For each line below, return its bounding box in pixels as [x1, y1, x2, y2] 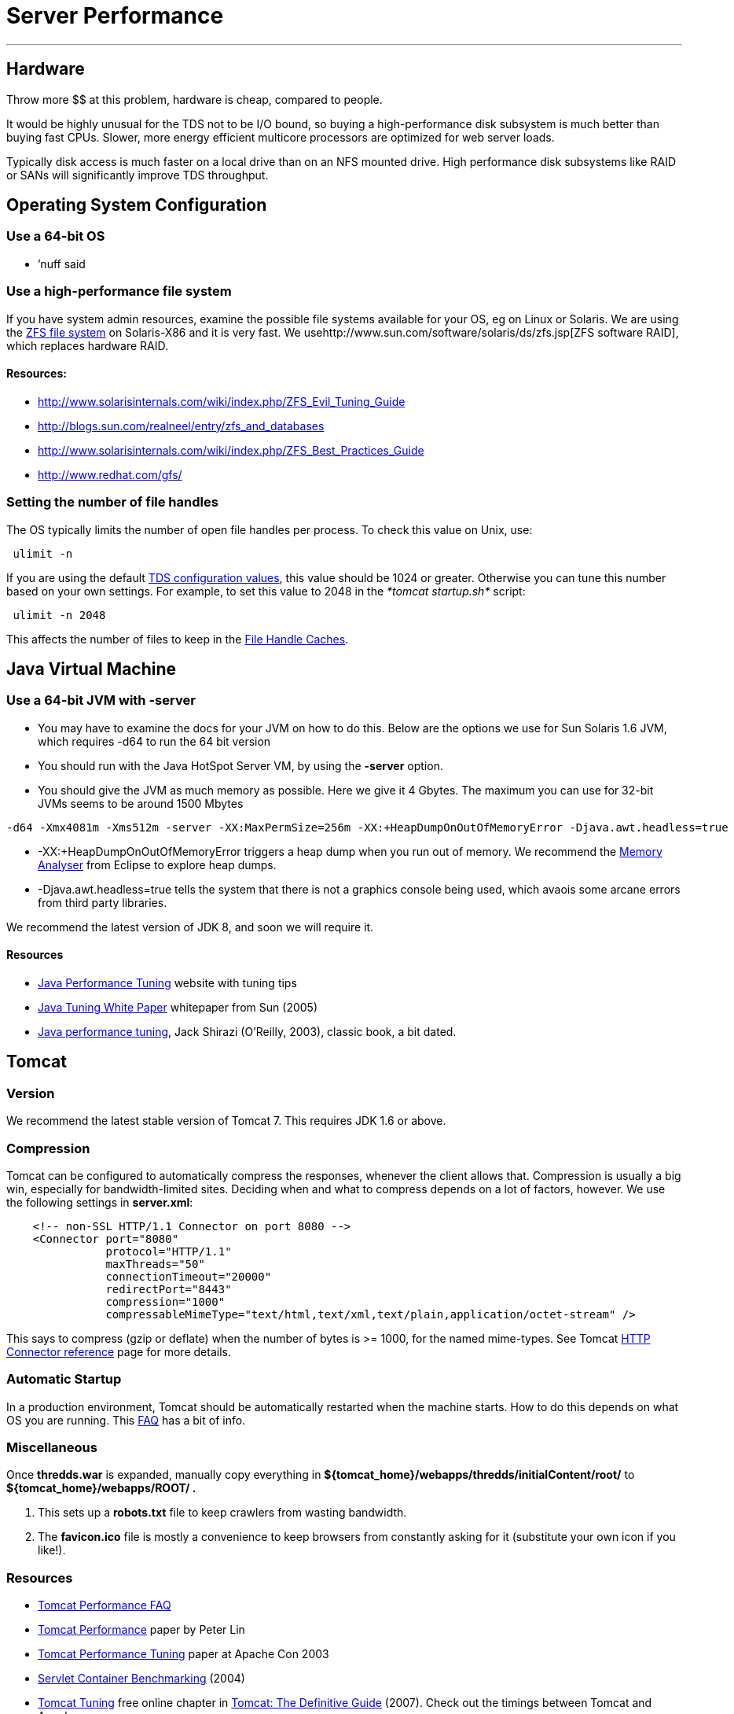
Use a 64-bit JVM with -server [6, 692, 196, 709]
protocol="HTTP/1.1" [105, 1244, 232, 1258]
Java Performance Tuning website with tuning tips [38, 975, 297, 990]
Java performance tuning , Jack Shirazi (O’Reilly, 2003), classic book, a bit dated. [38, 1024, 457, 1038]
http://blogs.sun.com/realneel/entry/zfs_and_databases [38, 418, 325, 433]
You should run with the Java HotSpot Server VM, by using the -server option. [38, 758, 443, 772]
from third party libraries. [38, 895, 167, 909]
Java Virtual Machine [6, 658, 177, 679]
